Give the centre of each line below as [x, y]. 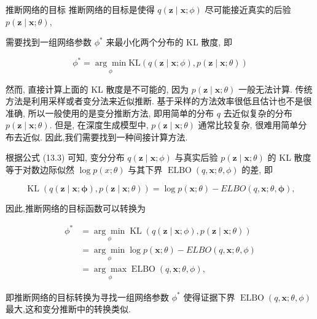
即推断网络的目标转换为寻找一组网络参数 [87, 297]
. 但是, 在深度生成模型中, [99, 125]
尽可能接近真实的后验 [248, 9]
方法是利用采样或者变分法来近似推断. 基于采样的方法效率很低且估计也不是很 [159, 101]
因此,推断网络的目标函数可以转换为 [76, 208]
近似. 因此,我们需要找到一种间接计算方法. [105, 136]
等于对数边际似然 [40, 170]
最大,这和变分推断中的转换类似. [68, 309]
